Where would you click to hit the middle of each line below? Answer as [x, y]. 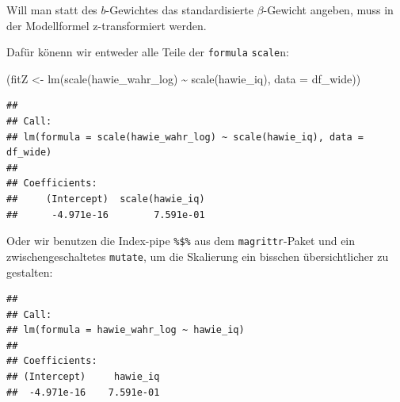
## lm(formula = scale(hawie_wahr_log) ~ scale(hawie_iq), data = [185, 137]
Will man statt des [52, 10]
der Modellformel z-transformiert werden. [107, 25]
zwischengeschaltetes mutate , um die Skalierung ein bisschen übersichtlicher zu [198, 256]
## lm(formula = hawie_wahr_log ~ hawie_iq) [126, 330]
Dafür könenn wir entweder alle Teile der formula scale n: [148, 52]
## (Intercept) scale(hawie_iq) [106, 199]
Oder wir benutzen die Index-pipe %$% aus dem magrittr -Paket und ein [181, 241]
